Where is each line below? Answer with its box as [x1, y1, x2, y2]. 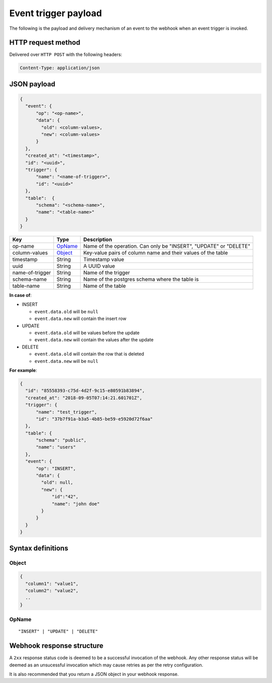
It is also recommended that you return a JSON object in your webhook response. [9, 671, 179, 677]
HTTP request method [9, 38, 81, 47]
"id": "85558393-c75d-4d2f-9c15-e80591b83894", [25, 388, 145, 394]
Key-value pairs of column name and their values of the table [83, 249, 228, 256]
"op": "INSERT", [36, 465, 76, 471]
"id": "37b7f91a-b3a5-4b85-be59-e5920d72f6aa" [36, 416, 153, 422]
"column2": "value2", [25, 588, 79, 594]
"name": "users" [36, 444, 76, 450]
